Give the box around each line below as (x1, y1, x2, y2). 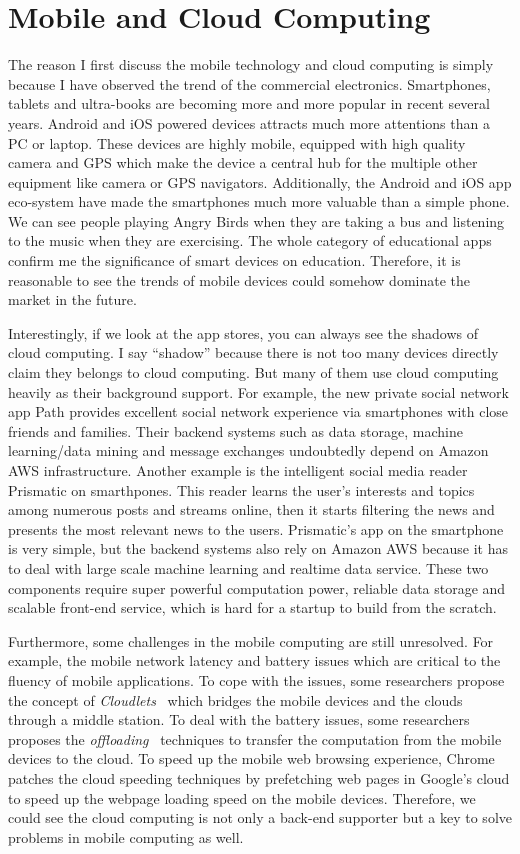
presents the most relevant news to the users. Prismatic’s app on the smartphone (8, 518, 504, 539)
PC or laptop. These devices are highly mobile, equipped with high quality (8, 132, 466, 153)
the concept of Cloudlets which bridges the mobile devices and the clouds (8, 689, 463, 710)
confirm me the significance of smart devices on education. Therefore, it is (8, 250, 461, 271)
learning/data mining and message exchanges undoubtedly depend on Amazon (8, 440, 489, 461)
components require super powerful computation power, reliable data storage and (8, 577, 506, 598)
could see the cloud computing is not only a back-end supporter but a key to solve (8, 807, 512, 828)
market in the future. (8, 289, 137, 310)
